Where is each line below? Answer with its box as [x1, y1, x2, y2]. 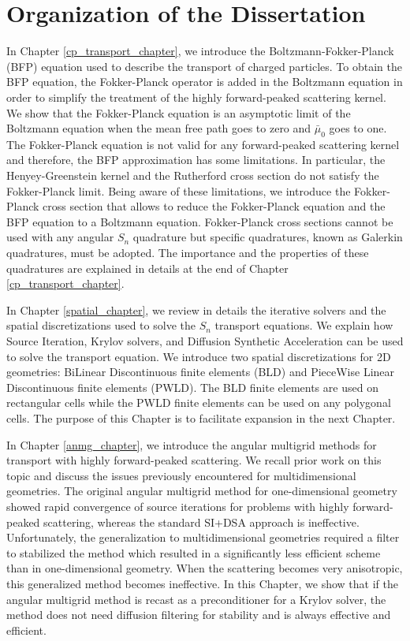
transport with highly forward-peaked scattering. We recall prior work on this [6, 452, 382, 468]
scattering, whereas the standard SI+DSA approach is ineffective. [43, 513, 360, 530]
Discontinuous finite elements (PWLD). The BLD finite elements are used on [6, 378, 378, 395]
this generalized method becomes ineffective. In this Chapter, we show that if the [6, 575, 398, 591]
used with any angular [6, 229, 114, 245]
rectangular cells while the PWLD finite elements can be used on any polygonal [6, 394, 391, 411]
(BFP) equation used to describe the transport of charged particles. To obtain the [6, 58, 402, 74]
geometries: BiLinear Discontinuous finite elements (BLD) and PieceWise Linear [6, 363, 395, 380]
